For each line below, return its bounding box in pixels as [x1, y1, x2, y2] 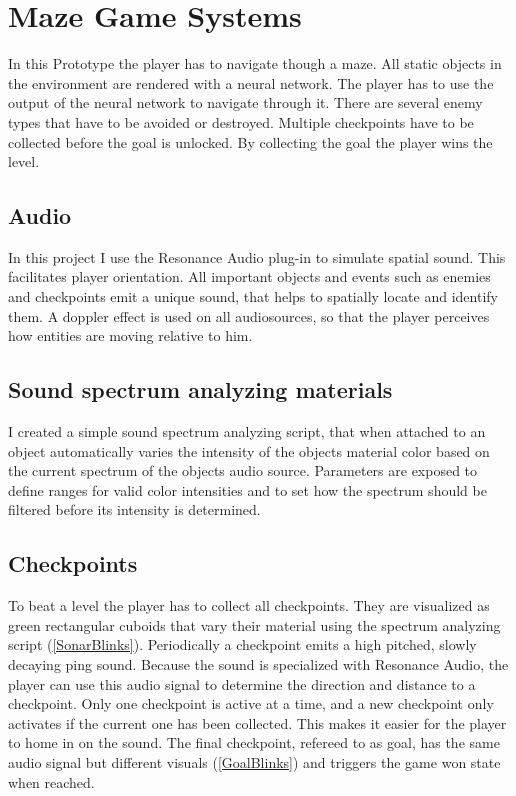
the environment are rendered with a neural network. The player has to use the [8, 72, 494, 93]
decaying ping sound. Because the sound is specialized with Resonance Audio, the [8, 654, 509, 675]
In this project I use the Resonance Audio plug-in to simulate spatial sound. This [8, 246, 506, 267]
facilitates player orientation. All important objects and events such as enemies [8, 266, 491, 287]
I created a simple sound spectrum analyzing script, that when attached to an [8, 421, 486, 442]
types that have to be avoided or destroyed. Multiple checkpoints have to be [8, 111, 474, 132]
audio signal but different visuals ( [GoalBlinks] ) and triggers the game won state [8, 751, 501, 772]
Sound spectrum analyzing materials [8, 374, 393, 405]
